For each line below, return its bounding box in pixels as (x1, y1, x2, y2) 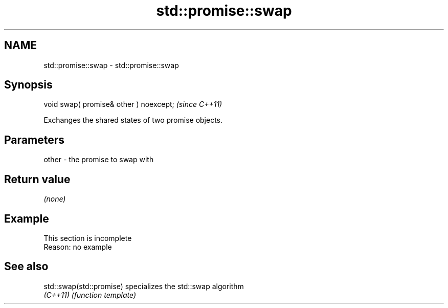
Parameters (4, 133, 64, 146)
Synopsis (4, 78, 53, 92)
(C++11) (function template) (43, 290, 137, 299)
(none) (43, 194, 66, 204)
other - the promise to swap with (43, 155, 154, 164)
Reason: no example (43, 242, 112, 251)
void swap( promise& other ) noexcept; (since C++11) (43, 100, 222, 109)
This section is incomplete (43, 233, 132, 243)
